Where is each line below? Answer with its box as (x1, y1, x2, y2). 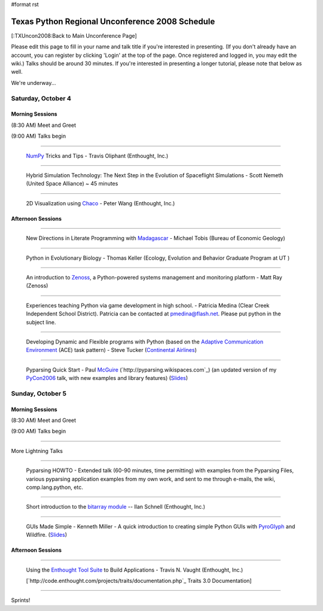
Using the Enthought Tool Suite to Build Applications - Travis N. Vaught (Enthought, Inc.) (26, 566, 243, 573)
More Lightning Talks (11, 447, 63, 454)
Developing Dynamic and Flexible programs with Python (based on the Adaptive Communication (26, 338, 264, 345)
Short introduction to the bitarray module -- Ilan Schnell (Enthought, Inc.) (26, 503, 206, 510)
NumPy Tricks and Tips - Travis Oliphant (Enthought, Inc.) (26, 152, 169, 159)
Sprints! (11, 597, 31, 604)
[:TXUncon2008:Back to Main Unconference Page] (11, 32, 137, 39)
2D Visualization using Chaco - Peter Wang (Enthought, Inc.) (26, 199, 175, 206)
